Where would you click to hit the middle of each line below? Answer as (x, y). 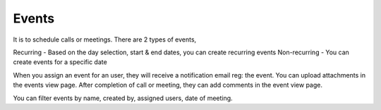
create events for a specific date (60, 62)
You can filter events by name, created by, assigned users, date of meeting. (123, 98)
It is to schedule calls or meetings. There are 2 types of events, (105, 39)
